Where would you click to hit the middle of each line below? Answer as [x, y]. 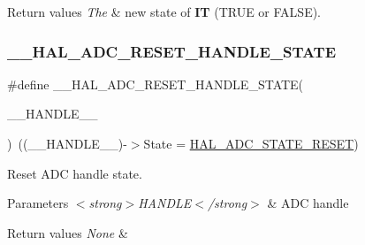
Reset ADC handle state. [75, 173]
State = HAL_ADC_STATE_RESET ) [251, 143]
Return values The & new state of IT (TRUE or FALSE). [164, 11]
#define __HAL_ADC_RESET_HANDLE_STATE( [156, 84]
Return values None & [68, 232]
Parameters [38, 203]
